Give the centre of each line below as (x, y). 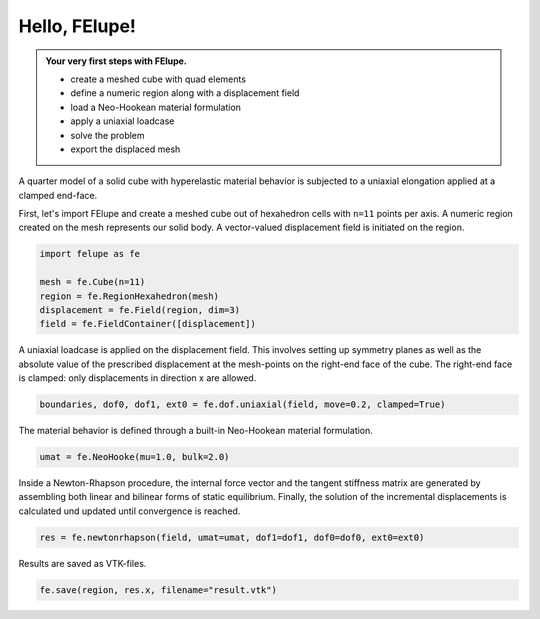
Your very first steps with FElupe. (116, 61)
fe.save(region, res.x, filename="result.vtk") (158, 589)
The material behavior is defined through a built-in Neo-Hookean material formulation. (196, 431)
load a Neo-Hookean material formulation (156, 107)
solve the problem (107, 135)
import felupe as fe (89, 254)
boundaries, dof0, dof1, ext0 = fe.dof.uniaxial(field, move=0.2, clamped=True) (242, 404)
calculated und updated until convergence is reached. (129, 511)
